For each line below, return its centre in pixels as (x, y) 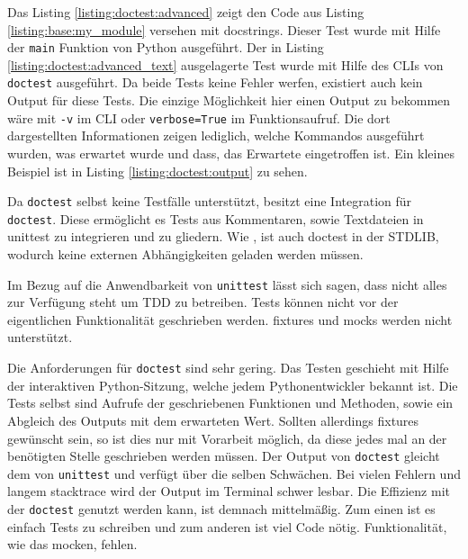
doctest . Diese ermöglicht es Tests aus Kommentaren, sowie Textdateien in (216, 218)
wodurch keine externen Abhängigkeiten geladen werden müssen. (185, 254)
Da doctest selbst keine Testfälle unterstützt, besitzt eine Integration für (210, 201)
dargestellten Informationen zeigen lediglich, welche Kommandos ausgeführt (216, 135)
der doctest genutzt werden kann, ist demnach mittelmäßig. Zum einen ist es (221, 509)
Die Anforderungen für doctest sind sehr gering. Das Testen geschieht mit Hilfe (228, 368)
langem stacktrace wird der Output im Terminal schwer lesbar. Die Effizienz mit (229, 491)
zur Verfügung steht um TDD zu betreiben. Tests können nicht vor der (203, 302)
